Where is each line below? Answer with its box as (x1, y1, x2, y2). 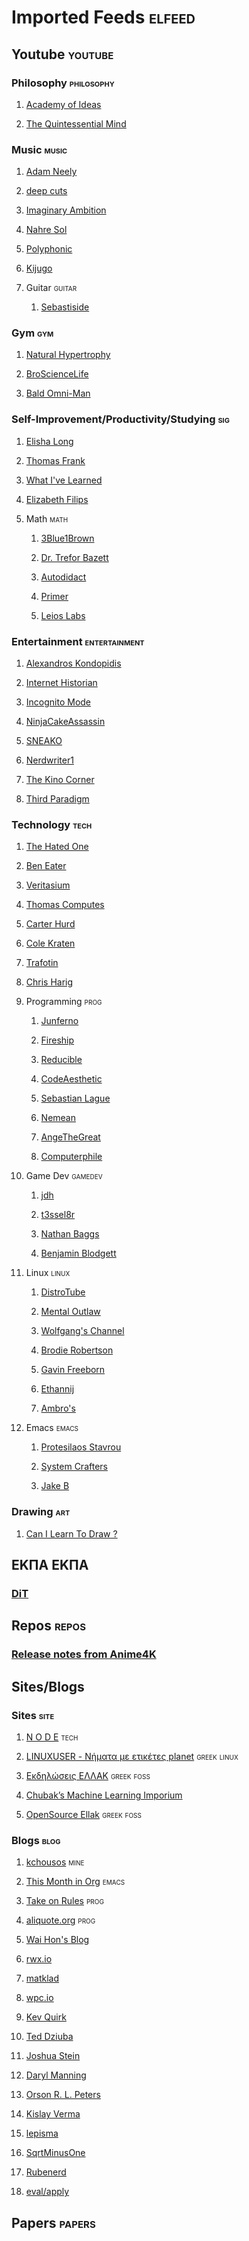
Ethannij (40, 1383, 75, 1395)
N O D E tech (25, 1731, 79, 1743)
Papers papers (11, 2214, 96, 2231)
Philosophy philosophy (11, 76, 115, 90)
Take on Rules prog (25, 1895, 104, 1907)
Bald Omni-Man (25, 387, 91, 400)
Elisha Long (25, 435, 74, 447)
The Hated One (25, 841, 89, 853)
